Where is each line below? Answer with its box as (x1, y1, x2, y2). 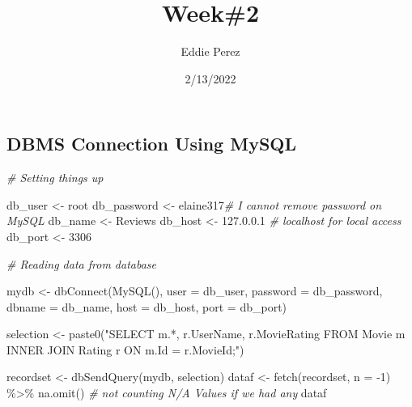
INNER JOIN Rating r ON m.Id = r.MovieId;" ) (6, 341, 244, 358)
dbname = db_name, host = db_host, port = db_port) (6, 298, 287, 315)
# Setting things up (6, 169, 104, 186)
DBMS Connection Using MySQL (6, 131, 297, 156)
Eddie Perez (181, 43, 240, 60)
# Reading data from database (6, 255, 156, 272)
